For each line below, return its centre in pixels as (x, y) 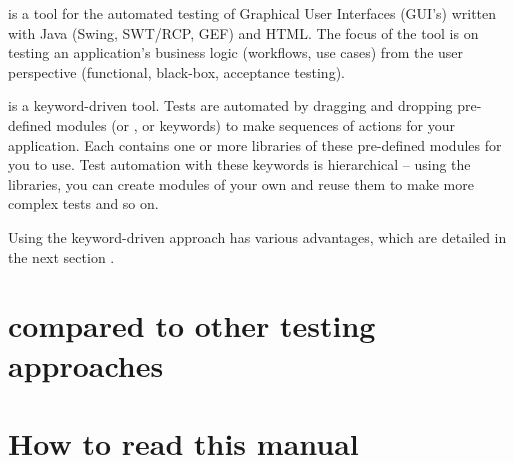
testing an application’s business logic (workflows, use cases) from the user (236, 52)
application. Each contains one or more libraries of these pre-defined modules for (255, 144)
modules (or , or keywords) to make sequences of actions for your (255, 124)
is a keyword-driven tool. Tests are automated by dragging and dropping (230, 105)
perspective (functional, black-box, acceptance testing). (176, 71)
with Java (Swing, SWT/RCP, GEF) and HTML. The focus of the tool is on (243, 32)
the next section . (61, 256)
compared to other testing (192, 325)
